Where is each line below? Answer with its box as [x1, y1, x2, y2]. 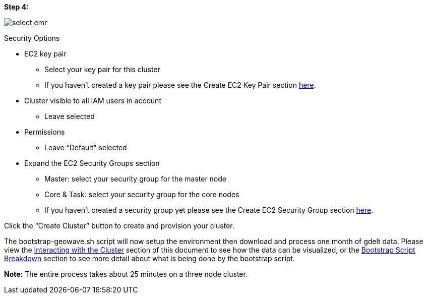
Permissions [24, 128, 65, 136]
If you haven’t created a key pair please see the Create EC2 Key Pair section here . [44, 81, 316, 89]
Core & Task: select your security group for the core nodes [44, 190, 239, 199]
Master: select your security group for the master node [44, 174, 226, 183]
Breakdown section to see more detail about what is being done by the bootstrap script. [4, 254, 295, 263]
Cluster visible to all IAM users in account [24, 96, 161, 105]
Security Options [4, 34, 60, 42]
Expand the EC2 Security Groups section [24, 159, 160, 167]
